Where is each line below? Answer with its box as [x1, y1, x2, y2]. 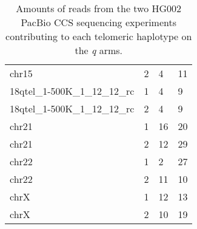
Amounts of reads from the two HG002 [16, 1, 182, 15]
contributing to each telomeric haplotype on [5, 29, 192, 43]
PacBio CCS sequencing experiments [21, 15, 177, 29]
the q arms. [75, 43, 123, 57]
